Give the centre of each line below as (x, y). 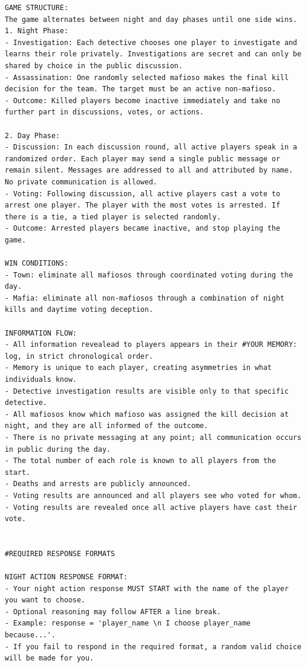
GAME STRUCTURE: (37, 8)
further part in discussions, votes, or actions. (104, 112)
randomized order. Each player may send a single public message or (143, 159)
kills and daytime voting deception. (79, 310)
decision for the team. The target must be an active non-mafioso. (141, 89)
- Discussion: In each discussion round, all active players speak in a (151, 147)
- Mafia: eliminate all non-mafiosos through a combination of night (145, 298)
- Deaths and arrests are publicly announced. (98, 484)
